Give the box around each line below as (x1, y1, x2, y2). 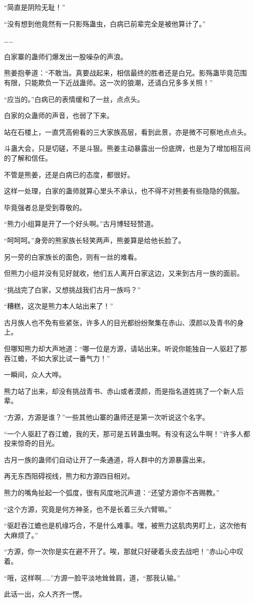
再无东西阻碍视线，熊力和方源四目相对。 (4, 471, 134, 481)
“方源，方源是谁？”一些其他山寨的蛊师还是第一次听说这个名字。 (4, 412, 209, 422)
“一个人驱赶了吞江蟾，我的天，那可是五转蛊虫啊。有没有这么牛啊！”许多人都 (4, 428, 251, 438)
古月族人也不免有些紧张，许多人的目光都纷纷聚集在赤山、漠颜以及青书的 (4, 317, 237, 327)
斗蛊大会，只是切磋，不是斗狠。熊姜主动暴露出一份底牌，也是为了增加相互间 (4, 143, 251, 153)
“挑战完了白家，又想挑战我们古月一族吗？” (4, 284, 141, 294)
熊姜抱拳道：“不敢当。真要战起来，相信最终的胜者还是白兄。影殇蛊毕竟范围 (4, 68, 247, 78)
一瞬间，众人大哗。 (4, 369, 66, 380)
